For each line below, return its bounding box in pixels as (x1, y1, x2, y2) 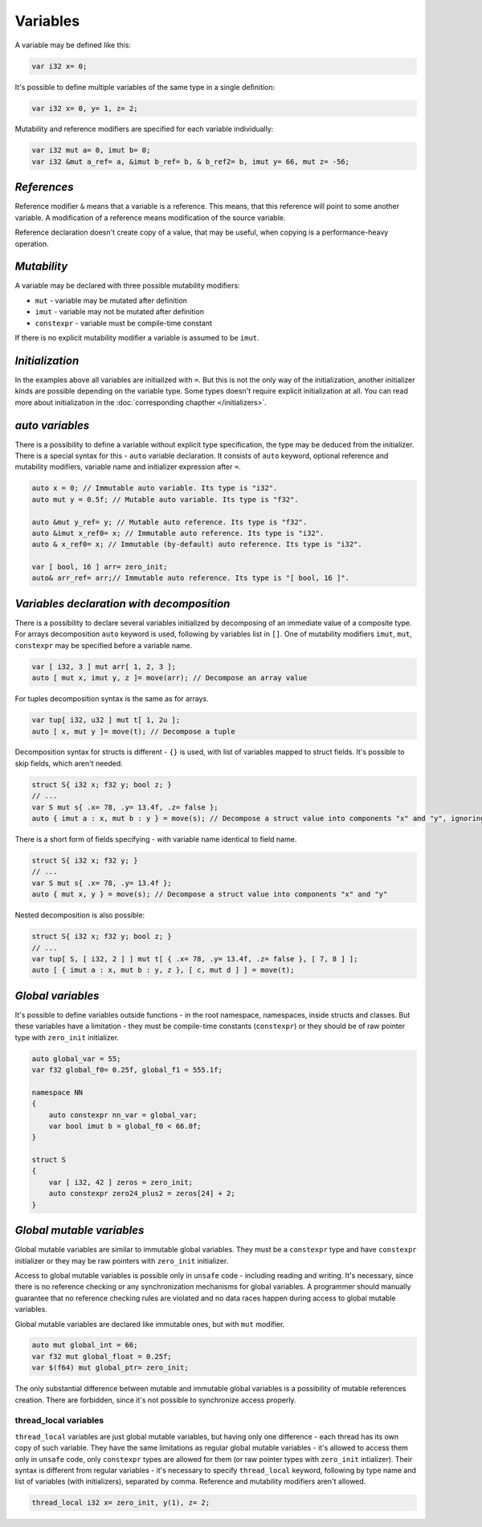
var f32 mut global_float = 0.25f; (31, 1352, 172, 1361)
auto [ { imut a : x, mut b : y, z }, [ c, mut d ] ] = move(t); (31, 966, 295, 975)
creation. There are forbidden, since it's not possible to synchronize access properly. (14, 1394, 296, 1405)
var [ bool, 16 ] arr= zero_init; (31, 562, 168, 572)
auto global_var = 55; (31, 1054, 121, 1064)
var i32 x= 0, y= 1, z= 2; (31, 104, 138, 112)
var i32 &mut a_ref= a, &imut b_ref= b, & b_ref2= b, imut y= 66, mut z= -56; (31, 157, 349, 166)
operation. (14, 239, 49, 248)
